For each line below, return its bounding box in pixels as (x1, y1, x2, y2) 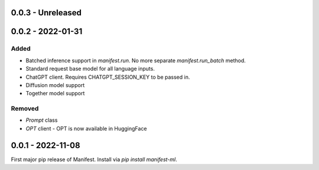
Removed (11, 105, 39, 113)
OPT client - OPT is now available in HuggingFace (25, 125, 147, 132)
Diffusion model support (25, 81, 85, 88)
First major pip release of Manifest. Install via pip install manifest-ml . (11, 156, 177, 163)
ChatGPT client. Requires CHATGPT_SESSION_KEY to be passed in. (25, 74, 190, 81)
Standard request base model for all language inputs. (25, 65, 155, 72)
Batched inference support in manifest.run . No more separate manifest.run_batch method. (25, 56, 246, 64)
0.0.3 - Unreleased (11, 8, 82, 18)
